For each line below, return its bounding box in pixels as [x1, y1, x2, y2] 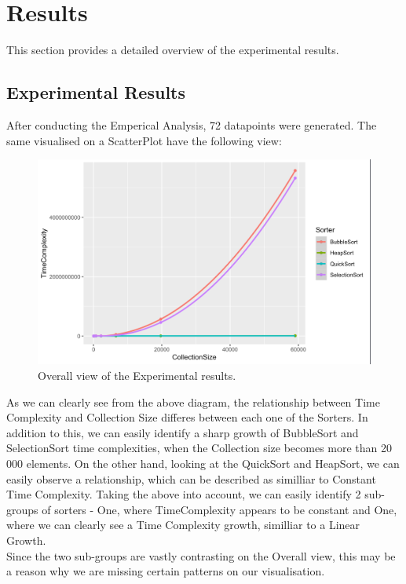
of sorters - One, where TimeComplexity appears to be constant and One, [42, 501, 397, 517]
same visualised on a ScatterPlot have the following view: [6, 132, 282, 148]
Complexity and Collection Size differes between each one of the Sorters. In [6, 409, 368, 425]
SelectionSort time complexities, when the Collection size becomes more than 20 [6, 440, 393, 456]
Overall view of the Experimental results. [38, 367, 236, 383]
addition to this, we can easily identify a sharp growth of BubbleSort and [6, 424, 359, 440]
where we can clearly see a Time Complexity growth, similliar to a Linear [6, 516, 360, 533]
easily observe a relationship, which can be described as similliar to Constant [6, 470, 376, 487]
